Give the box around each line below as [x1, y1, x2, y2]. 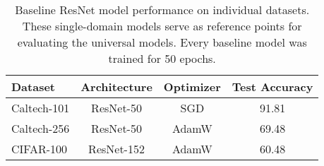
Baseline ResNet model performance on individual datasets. [15, 1, 310, 18]
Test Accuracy [232, 78, 313, 95]
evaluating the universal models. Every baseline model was [17, 34, 307, 50]
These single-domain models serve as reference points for [22, 18, 302, 34]
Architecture [80, 78, 152, 95]
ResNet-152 [88, 141, 145, 157]
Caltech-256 [11, 120, 70, 136]
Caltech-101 [11, 100, 70, 116]
